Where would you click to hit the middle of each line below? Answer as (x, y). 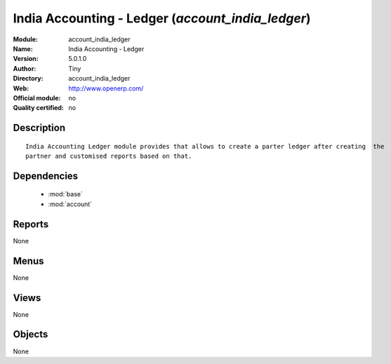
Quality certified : (39, 108)
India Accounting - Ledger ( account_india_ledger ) (162, 18)
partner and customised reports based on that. (109, 156)
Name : (23, 48)
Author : (25, 68)
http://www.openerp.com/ (106, 88)
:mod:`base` (66, 194)
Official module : (37, 97)
